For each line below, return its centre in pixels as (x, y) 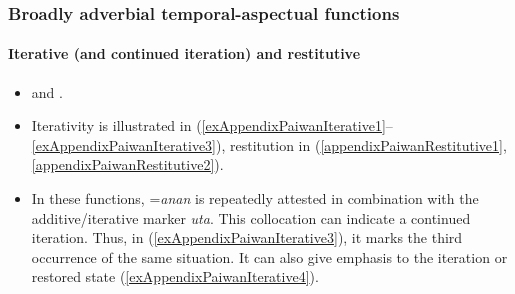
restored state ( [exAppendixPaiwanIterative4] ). (175, 276)
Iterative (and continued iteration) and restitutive (184, 53)
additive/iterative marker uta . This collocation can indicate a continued (251, 217)
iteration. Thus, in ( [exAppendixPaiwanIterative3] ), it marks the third (247, 237)
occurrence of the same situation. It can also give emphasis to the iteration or (269, 256)
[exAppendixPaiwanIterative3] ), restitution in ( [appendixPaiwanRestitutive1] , (269, 144)
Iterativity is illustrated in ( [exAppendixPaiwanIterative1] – (212, 125)
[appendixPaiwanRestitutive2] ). (127, 164)
